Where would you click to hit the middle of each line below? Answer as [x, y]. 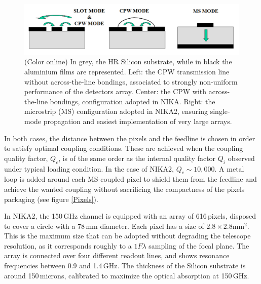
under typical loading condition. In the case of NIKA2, [89, 168]
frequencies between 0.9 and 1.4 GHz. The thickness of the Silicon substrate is [125, 266]
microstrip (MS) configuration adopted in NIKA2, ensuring [116, 111]
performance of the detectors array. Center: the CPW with [116, 91]
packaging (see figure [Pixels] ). [51, 199]
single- [220, 111]
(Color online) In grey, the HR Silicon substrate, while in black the [128, 62]
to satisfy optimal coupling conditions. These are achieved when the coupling [124, 148]
